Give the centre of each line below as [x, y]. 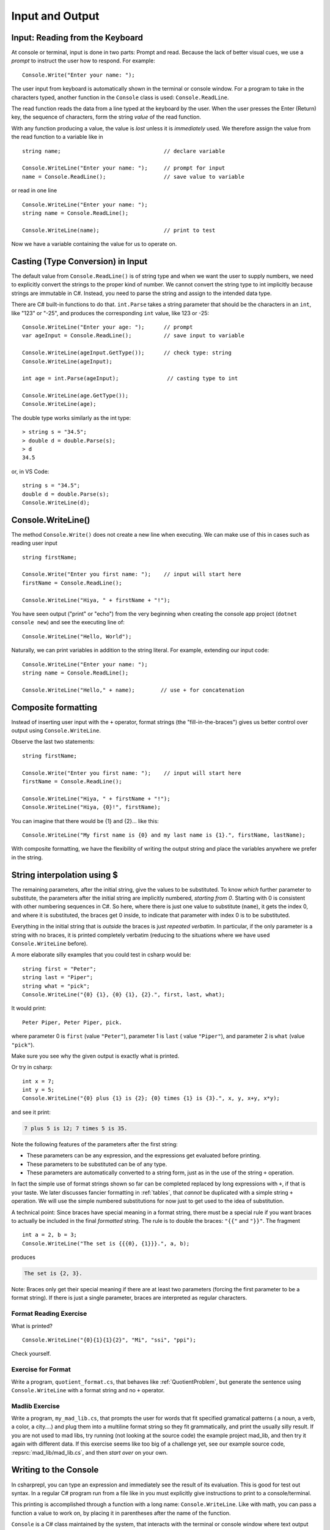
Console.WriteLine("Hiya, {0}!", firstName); [92, 807]
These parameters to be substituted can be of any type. [97, 1164]
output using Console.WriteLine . [56, 731]
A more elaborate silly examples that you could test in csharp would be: [101, 955]
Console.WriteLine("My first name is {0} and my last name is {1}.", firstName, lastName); [164, 835]
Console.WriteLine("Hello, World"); [77, 636]
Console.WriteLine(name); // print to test [119, 230]
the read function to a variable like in [57, 137]
